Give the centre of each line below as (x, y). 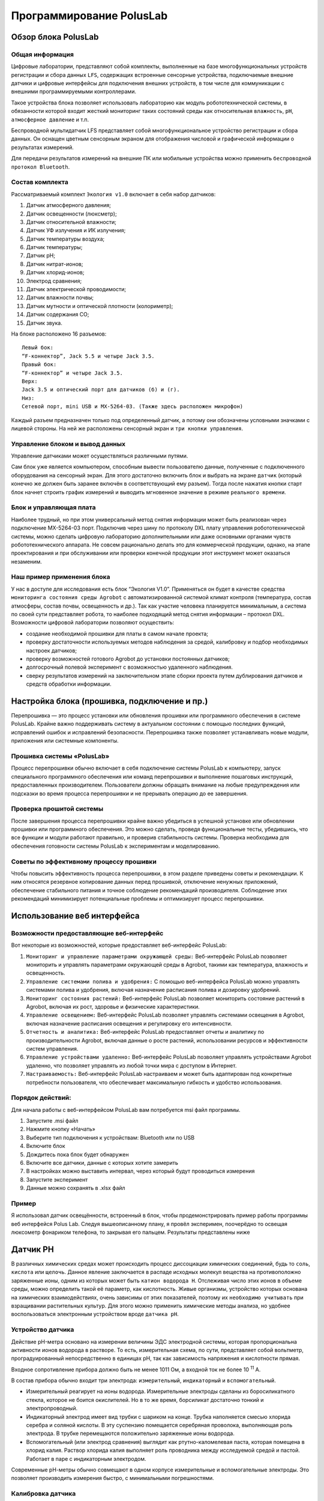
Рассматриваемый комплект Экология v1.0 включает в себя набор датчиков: (113, 194)
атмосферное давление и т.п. (50, 119)
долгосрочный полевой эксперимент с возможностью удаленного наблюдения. (130, 667)
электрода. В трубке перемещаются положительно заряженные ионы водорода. (130, 1433)
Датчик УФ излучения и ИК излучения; (76, 231)
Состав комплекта (40, 182)
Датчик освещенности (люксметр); (71, 214)
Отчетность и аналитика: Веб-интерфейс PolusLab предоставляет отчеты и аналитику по (145, 1032)
